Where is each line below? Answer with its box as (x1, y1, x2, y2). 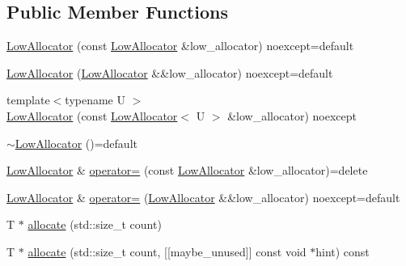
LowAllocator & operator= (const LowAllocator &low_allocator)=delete (6, 162, 368, 179)
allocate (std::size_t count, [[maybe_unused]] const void (27, 243, 307, 260)
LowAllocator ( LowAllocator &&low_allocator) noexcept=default (6, 64, 333, 81)
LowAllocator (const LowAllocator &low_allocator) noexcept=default (6, 37, 354, 54)
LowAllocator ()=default (15, 134, 137, 151)
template (6, 91, 50, 108)
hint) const (315, 243, 370, 260)
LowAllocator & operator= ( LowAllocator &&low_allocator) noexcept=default (6, 188, 400, 205)
